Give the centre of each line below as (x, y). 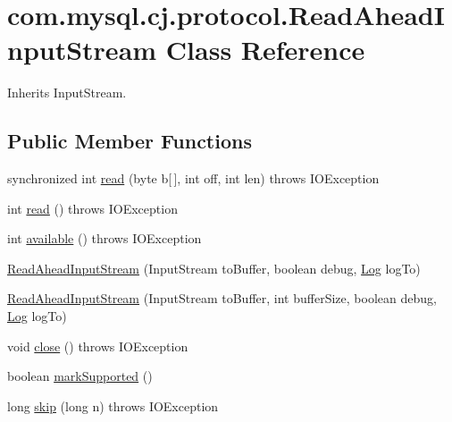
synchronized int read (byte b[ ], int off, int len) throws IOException (193, 178)
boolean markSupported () (80, 376)
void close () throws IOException (98, 346)
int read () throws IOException (92, 208)
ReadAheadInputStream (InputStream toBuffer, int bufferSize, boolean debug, (222, 298)
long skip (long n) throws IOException (113, 405)
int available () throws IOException (105, 238)
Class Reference (265, 50)
